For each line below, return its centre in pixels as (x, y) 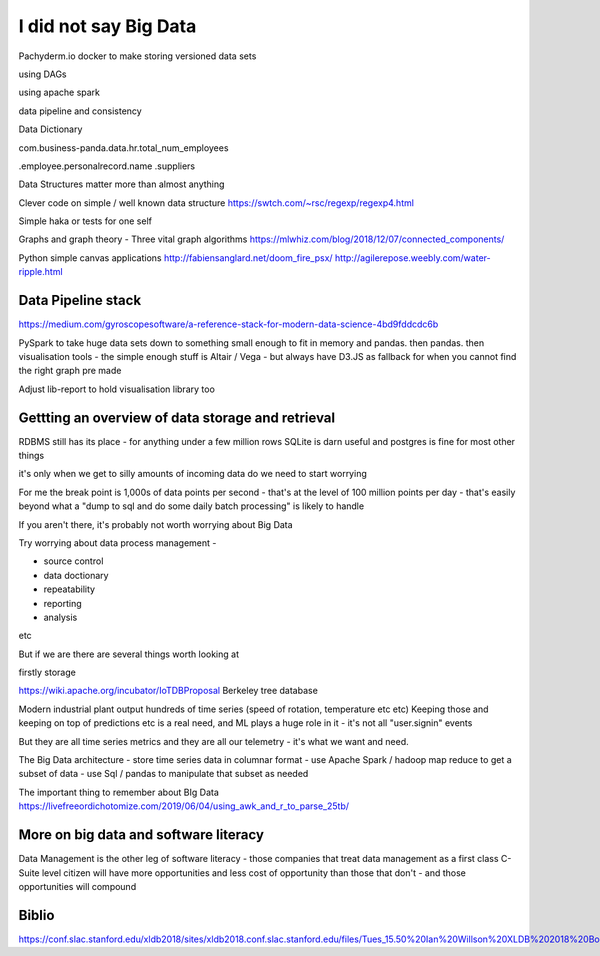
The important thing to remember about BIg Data (119, 792)
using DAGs (42, 74)
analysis (60, 617)
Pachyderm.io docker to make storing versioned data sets (137, 56)
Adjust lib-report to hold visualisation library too (116, 389)
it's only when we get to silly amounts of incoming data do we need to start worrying (192, 474)
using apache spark (59, 92)
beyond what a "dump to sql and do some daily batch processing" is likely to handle (191, 506)
